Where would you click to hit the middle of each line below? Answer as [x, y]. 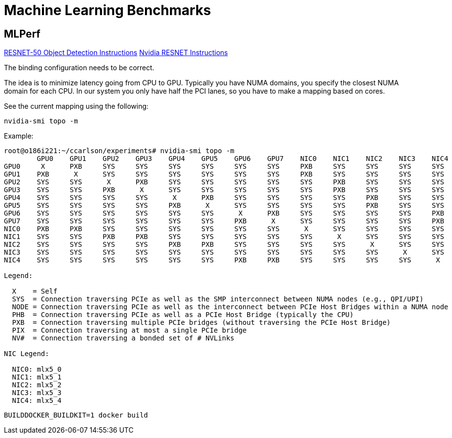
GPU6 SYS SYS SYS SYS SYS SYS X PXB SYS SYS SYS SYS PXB [224, 213]
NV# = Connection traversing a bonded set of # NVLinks [123, 338]
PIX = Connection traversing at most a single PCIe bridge [129, 330]
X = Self [35, 291]
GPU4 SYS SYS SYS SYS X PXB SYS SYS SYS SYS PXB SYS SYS [224, 198]
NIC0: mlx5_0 [37, 369]
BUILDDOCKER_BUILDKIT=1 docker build [76, 415]
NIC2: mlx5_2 [37, 385]
